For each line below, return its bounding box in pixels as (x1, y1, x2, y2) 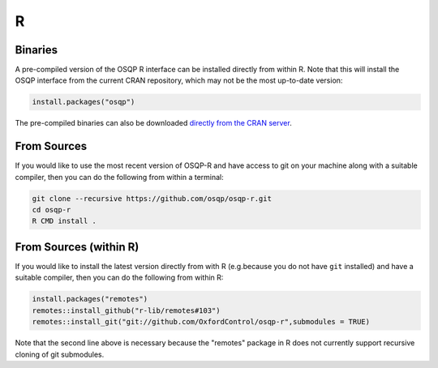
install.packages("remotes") (32, 294, 148, 304)
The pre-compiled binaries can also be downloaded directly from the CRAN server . (15, 118, 292, 128)
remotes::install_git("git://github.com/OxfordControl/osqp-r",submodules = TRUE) (32, 317, 371, 327)
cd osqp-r (32, 205, 71, 215)
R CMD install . (32, 216, 97, 226)
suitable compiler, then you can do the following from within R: (15, 272, 224, 283)
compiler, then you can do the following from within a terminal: (15, 172, 224, 182)
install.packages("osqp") (32, 97, 135, 107)
